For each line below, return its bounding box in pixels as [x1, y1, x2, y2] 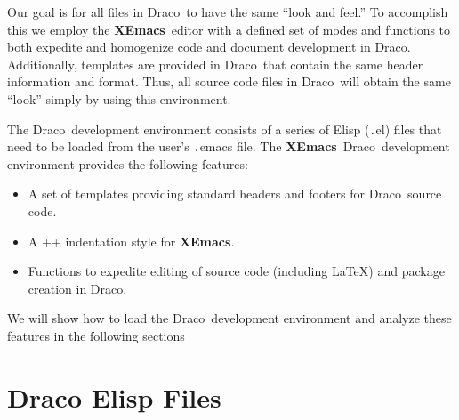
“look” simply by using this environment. [7, 89, 231, 108]
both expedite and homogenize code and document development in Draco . [7, 37, 411, 56]
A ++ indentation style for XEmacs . [28, 231, 235, 250]
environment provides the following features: [7, 154, 248, 173]
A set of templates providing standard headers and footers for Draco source [28, 184, 442, 203]
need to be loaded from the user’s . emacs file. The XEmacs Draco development [7, 137, 450, 156]
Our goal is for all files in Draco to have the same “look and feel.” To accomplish [7, 3, 448, 20]
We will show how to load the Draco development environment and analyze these [7, 309, 452, 327]
